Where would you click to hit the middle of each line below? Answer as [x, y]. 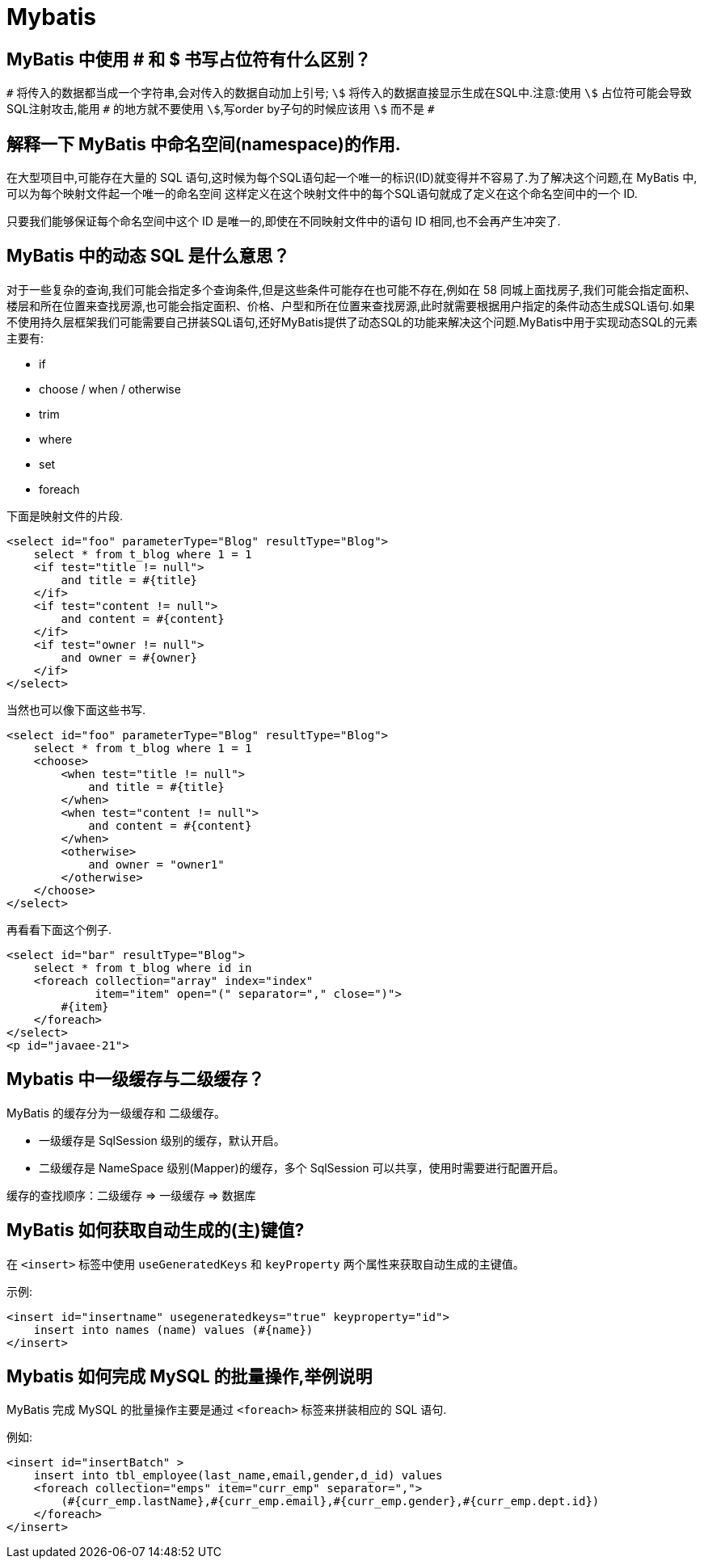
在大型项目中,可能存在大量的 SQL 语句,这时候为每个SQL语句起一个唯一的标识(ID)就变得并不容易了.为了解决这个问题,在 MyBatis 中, [352, 178]
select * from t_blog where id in [143, 968]
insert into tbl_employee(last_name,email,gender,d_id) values [238, 1476]
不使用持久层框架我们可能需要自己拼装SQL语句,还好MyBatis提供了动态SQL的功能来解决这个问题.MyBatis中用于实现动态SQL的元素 [352, 322]
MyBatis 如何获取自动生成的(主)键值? [156, 1231]
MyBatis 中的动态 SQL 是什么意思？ [148, 256]
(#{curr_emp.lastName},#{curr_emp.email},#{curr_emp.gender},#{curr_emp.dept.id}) [330, 1502]
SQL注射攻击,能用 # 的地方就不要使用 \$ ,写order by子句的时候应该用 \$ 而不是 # [221, 109]
